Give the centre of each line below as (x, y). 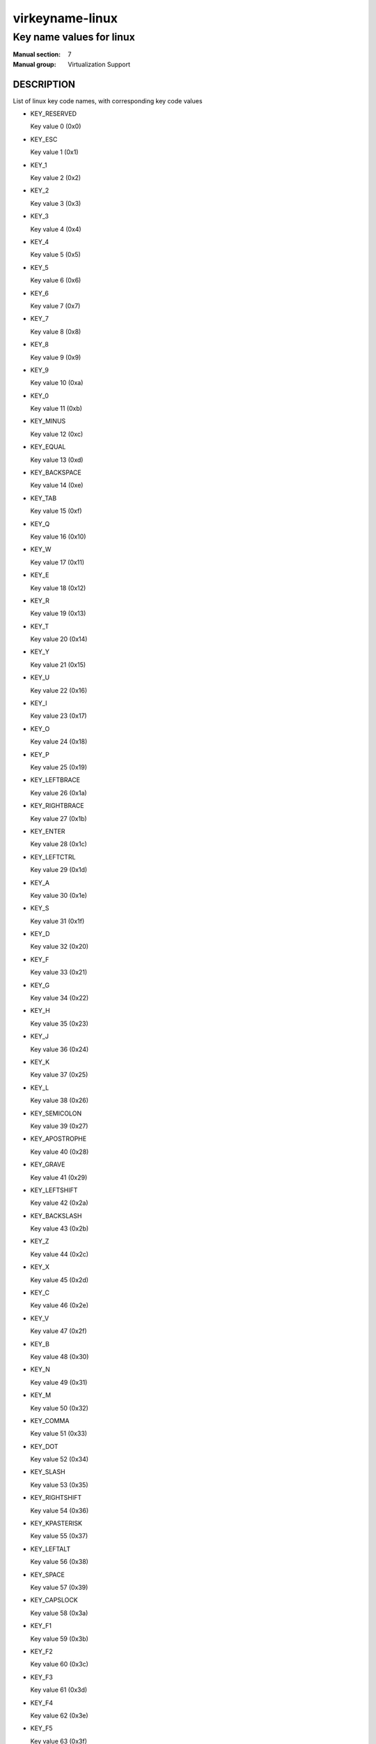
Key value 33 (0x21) (59, 972)
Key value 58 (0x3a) (59, 1613)
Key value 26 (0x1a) (58, 792)
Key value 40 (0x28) (60, 1152)
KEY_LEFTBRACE (55, 780)
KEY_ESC (44, 139)
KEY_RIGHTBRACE (57, 806)
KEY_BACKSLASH (56, 1216)
